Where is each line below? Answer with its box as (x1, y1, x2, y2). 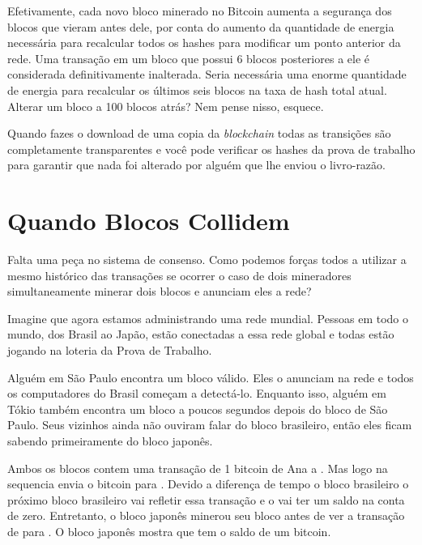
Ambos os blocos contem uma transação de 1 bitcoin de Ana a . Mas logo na (7, 459, 388, 476)
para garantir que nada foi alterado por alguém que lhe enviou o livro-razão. (7, 156, 386, 173)
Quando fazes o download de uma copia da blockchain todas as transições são (7, 125, 391, 142)
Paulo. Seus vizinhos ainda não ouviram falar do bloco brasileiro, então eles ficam (7, 416, 412, 433)
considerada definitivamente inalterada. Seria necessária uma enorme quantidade (7, 66, 407, 83)
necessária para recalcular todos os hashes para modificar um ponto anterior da (7, 34, 401, 51)
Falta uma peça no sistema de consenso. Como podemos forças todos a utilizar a (7, 251, 407, 268)
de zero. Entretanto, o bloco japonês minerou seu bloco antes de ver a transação (7, 507, 405, 524)
